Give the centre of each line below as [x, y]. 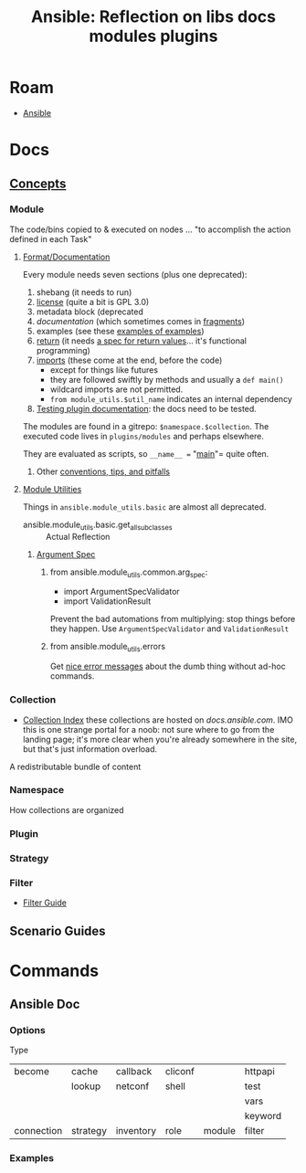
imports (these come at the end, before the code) [129, 360]
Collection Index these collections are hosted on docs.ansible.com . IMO [158, 720]
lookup [86, 1086]
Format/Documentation [66, 257]
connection [38, 1131]
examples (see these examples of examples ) [120, 331]
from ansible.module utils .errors [108, 648]
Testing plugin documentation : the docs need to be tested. [147, 408]
